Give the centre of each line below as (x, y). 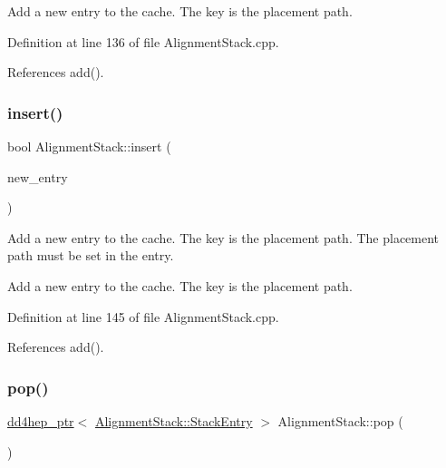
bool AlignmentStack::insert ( (89, 146)
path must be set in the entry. (91, 255)
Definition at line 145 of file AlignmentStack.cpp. (143, 316)
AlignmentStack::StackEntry (174, 420)
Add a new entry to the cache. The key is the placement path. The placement (223, 237)
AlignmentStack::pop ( (340, 420)
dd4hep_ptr (41, 420)
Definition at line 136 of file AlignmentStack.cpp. (143, 41)
